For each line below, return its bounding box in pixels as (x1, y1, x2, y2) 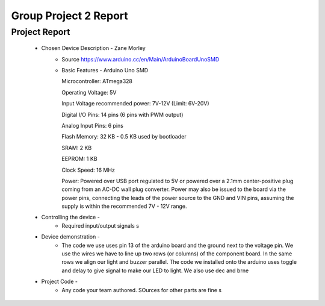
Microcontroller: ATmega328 (61, 78, 132, 85)
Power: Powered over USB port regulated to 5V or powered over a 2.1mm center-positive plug (61, 177, 294, 184)
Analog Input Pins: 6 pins (61, 122, 123, 129)
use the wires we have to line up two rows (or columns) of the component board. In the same (61, 250, 292, 257)
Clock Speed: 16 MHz (61, 166, 116, 173)
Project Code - (41, 278, 78, 286)
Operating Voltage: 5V (61, 89, 117, 96)
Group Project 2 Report (11, 9, 129, 22)
